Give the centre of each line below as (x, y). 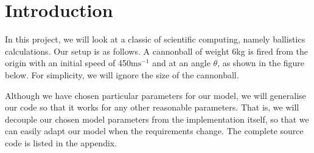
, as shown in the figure (261, 63)
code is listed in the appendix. (61, 142)
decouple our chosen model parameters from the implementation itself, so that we (157, 119)
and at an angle (181, 63)
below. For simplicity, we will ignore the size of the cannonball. (122, 74)
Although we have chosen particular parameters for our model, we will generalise (155, 95)
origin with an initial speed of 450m (72, 63)
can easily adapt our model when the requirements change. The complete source (154, 131)
